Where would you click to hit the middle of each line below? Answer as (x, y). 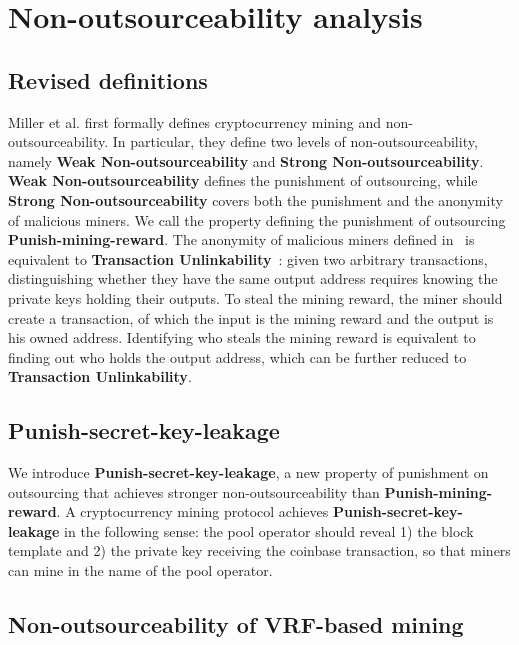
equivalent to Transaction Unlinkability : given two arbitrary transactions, (248, 258)
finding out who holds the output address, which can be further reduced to (237, 356)
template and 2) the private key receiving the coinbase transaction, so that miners (259, 550)
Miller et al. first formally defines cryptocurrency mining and (194, 121)
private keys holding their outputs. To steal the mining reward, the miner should (255, 297)
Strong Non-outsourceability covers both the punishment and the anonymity (255, 199)
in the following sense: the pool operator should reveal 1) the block (269, 530)
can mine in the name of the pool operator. (140, 570)
